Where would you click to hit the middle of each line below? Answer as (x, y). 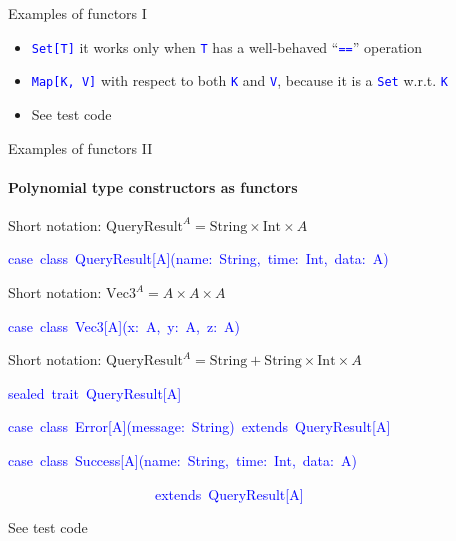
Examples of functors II (80, 147)
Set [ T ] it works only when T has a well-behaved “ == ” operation (227, 46)
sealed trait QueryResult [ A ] (95, 392)
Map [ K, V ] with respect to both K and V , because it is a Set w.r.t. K (239, 80)
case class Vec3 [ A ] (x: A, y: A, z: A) (124, 325)
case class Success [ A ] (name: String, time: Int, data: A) (182, 460)
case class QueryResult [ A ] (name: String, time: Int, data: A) (198, 258)
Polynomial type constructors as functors (153, 186)
